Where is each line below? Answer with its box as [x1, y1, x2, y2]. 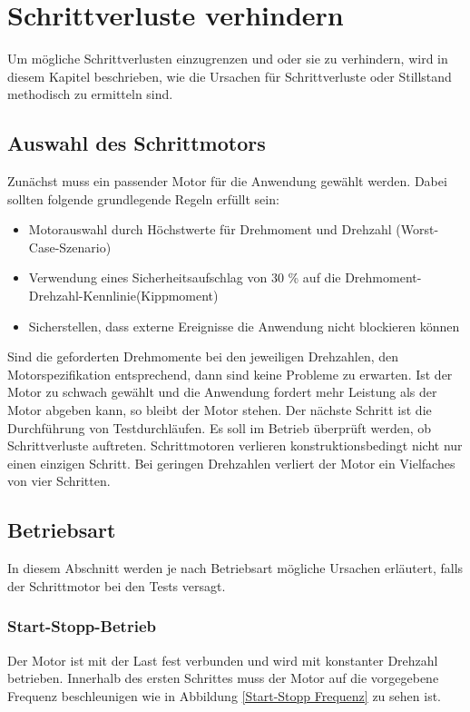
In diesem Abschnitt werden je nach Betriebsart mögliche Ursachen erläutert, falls [7, 559, 464, 578]
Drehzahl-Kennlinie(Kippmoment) [28, 286, 219, 305]
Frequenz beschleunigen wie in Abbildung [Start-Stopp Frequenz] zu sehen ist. [7, 686, 441, 705]
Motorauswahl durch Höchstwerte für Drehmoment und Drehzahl [28, 220, 392, 239]
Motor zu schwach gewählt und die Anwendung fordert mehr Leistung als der [7, 382, 437, 401]
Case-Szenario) [28, 237, 112, 256]
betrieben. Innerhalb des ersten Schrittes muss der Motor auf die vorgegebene [7, 668, 439, 687]
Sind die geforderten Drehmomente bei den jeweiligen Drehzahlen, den [7, 347, 399, 366]
